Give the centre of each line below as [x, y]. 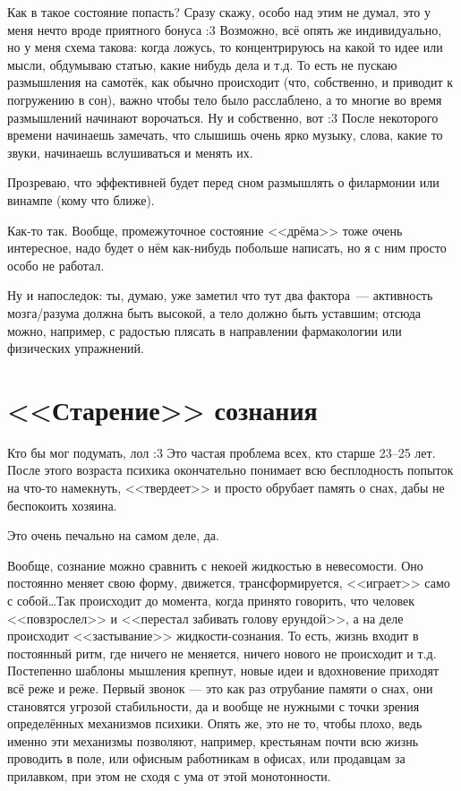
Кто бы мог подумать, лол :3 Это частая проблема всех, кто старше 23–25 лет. [222, 452]
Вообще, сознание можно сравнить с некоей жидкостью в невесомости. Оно [215, 565]
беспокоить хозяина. [62, 505]
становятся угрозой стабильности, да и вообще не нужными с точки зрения [213, 705]
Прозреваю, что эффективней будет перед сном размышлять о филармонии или [223, 182]
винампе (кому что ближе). [81, 199]
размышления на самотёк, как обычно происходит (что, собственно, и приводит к [230, 82]
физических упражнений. [76, 348]
